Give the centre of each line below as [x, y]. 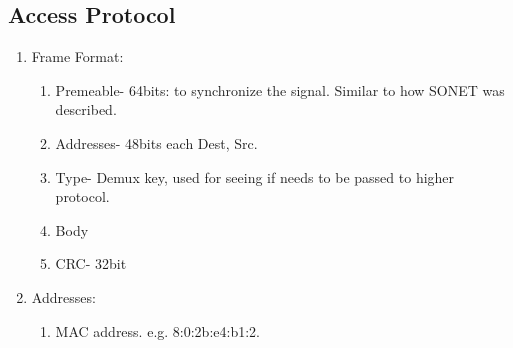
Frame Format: [77, 56]
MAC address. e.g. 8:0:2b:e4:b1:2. [157, 330]
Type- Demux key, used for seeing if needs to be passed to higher [255, 176]
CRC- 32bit [91, 263]
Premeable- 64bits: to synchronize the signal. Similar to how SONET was [280, 89]
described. [86, 109]
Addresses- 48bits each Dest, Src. [156, 142]
